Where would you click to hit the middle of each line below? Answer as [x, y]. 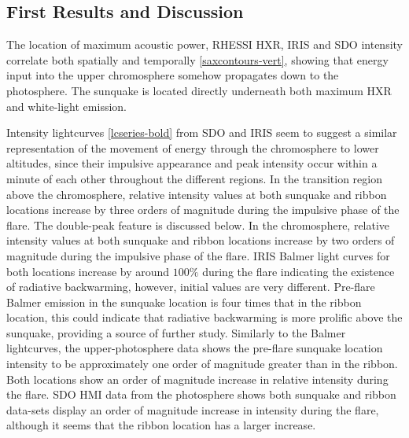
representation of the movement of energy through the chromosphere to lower [193, 147]
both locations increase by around [88, 271]
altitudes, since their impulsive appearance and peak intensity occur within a [192, 163]
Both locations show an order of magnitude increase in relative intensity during [197, 379]
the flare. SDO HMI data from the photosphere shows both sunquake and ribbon [201, 394]
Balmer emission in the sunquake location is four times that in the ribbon [184, 302]
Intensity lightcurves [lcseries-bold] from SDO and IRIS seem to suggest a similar [202, 133]
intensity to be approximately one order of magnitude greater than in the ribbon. [202, 364]
